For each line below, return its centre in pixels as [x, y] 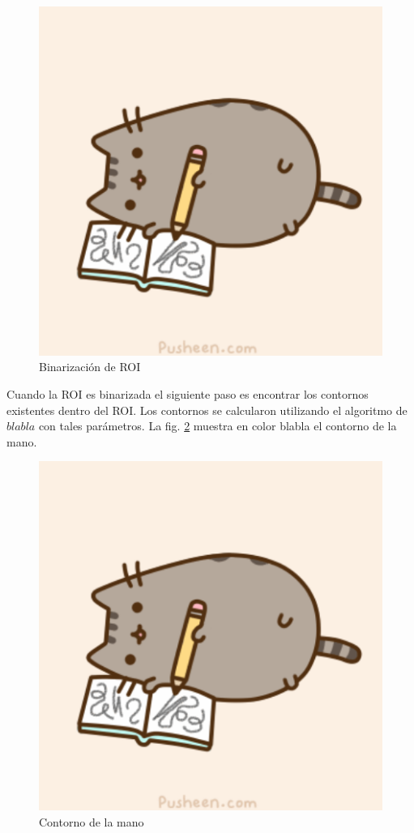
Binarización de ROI [90, 367]
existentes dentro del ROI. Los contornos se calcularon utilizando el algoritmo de [207, 410]
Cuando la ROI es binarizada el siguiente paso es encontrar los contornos [188, 393]
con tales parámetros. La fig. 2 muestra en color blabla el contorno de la [218, 426]
